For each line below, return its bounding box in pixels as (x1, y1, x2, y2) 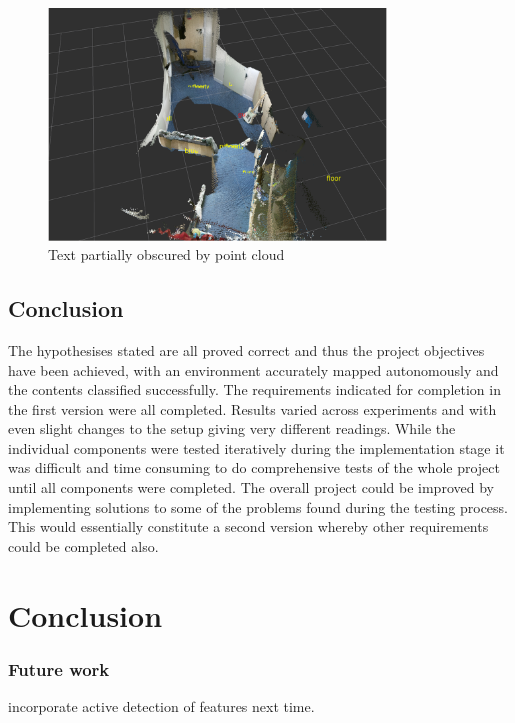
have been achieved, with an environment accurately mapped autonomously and (8, 359, 499, 380)
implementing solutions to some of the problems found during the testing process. (8, 496, 508, 517)
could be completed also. (8, 535, 159, 556)
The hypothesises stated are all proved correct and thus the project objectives (8, 339, 485, 360)
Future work (8, 656, 110, 681)
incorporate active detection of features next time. (8, 696, 315, 717)
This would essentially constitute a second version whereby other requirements (8, 516, 489, 537)
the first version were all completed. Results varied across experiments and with (8, 398, 497, 419)
